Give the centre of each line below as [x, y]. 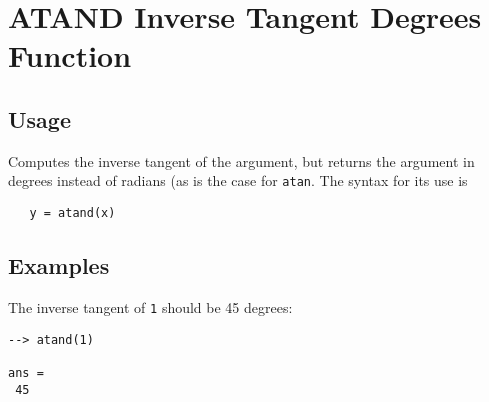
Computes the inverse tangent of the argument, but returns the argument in [241, 160]
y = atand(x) [72, 213]
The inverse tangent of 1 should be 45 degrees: [150, 306]
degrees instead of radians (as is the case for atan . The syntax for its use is [238, 180]
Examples [59, 265]
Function [70, 55]
